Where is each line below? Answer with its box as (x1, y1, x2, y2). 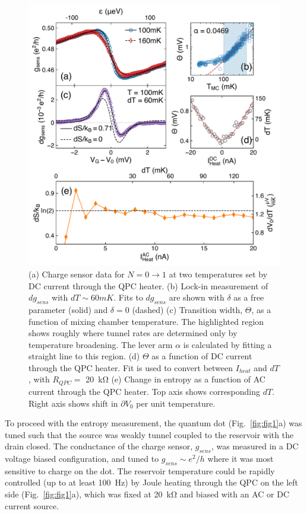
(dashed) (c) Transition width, (132, 303, 243, 315)
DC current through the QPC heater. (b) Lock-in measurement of (29, 279, 268, 292)
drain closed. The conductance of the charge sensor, (5, 440, 193, 452)
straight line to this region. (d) (29, 350, 140, 362)
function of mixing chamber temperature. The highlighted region (29, 315, 264, 327)
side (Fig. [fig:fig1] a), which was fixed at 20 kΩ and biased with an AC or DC (5, 488, 290, 500)
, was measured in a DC (211, 440, 299, 452)
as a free (233, 291, 264, 304)
